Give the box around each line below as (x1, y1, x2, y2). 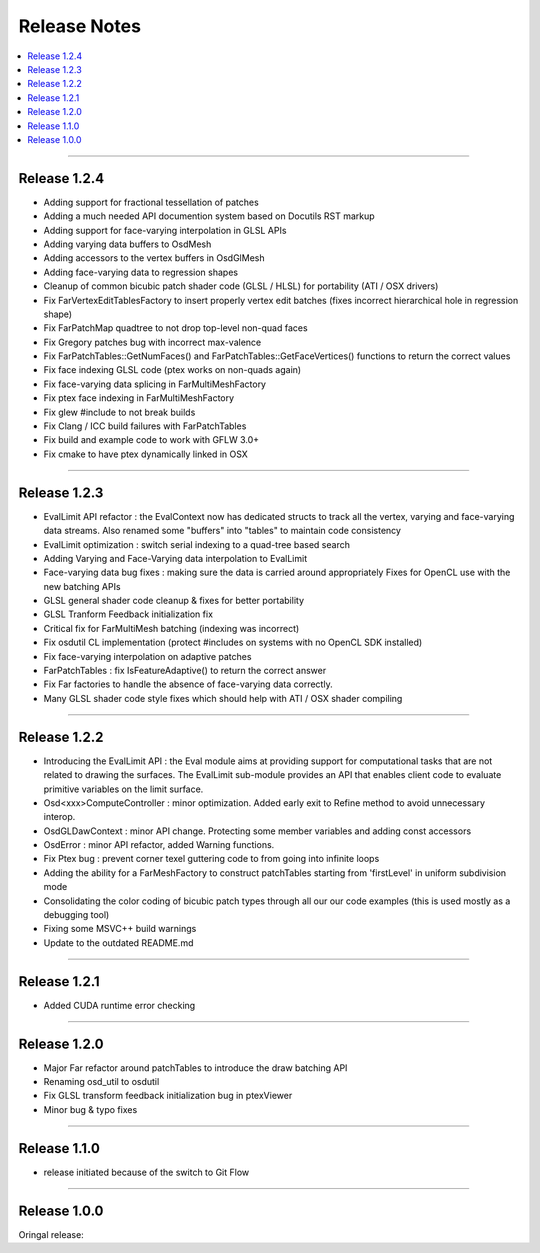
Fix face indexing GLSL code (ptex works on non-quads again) (43, 364, 302, 376)
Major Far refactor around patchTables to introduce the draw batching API (43, 1061, 348, 1074)
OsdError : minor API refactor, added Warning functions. (43, 839, 275, 851)
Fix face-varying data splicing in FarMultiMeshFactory (43, 378, 267, 390)
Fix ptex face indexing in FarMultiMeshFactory (43, 392, 235, 404)
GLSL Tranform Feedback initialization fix (43, 608, 214, 620)
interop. (43, 811, 76, 823)
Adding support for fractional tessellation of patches (43, 196, 259, 208)
